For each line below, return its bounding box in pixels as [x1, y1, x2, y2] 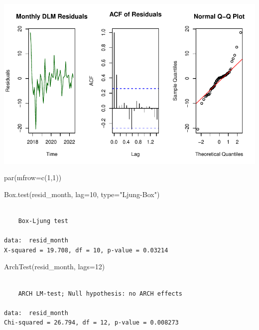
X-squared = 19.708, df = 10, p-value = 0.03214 [4, 246, 168, 254]
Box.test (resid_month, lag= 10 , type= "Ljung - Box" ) [4, 189, 160, 199]
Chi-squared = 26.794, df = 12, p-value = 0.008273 [4, 319, 179, 327]
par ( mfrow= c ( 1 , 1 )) [4, 172, 62, 183]
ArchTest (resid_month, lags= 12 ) [4, 261, 105, 272]
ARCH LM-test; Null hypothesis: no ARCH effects [18, 290, 182, 297]
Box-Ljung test [18, 218, 68, 225]
